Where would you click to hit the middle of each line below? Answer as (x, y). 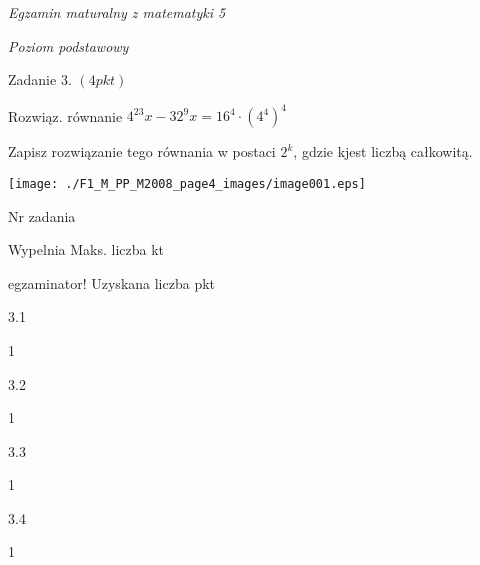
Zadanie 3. (40, 79)
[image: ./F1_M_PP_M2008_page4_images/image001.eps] (187, 183)
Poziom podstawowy (68, 45)
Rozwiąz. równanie (65, 115)
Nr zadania (42, 215)
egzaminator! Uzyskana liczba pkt (112, 282)
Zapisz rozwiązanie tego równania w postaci (142, 151)
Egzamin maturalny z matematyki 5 (117, 12)
